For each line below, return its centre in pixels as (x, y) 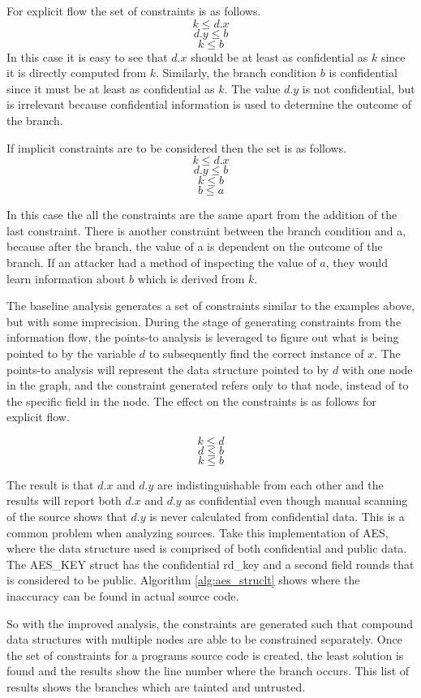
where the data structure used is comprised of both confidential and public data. (207, 548)
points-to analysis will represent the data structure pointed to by (168, 369)
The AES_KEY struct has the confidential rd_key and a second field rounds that (210, 564)
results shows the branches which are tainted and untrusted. (156, 687)
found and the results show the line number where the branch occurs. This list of (208, 671)
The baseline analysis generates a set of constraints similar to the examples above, (211, 306)
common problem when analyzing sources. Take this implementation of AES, (198, 532)
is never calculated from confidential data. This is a (277, 517)
